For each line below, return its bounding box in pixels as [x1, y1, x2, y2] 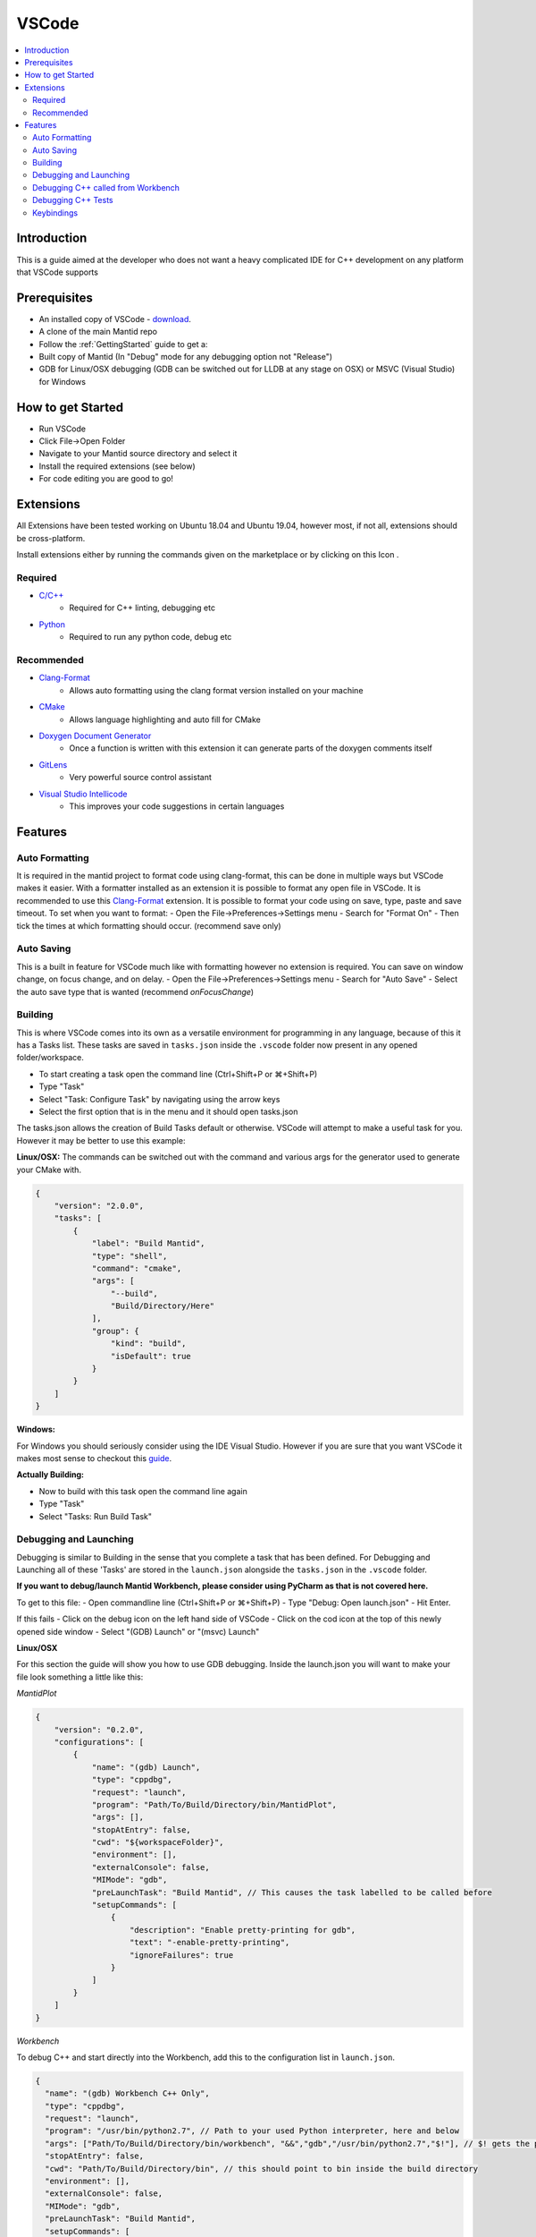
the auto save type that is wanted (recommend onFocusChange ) [16, 986, 255, 997]
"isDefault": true [110, 1351, 191, 1361]
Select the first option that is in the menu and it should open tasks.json [38, 1106, 298, 1118]
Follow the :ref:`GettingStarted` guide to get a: [38, 338, 208, 349]
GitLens [38, 759, 68, 770]
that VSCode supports [16, 267, 98, 277]
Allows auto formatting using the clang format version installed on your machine [69, 685, 364, 695]
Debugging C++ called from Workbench [32, 182, 180, 192]
